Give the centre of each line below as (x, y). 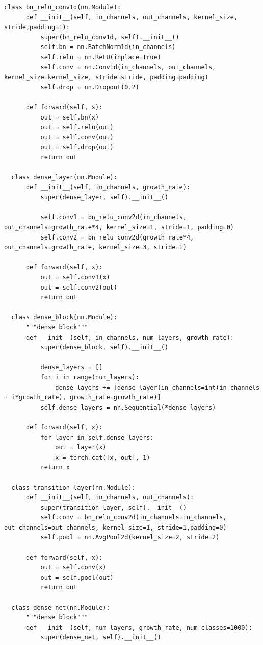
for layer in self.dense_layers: (97, 437)
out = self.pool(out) (77, 577)
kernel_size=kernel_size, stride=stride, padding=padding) (106, 77)
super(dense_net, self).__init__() (101, 638)
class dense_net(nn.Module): (61, 607)
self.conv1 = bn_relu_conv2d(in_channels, (113, 217)
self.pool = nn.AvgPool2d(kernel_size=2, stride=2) (130, 537)
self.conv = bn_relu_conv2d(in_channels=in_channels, (134, 518)
